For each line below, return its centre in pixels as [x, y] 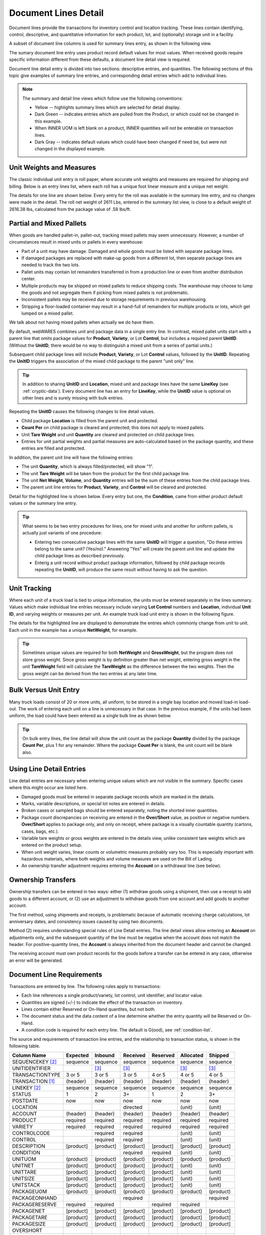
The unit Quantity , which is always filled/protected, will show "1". [87, 466]
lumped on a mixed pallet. [48, 313]
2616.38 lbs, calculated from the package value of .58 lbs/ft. [70, 209]
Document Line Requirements [56, 974]
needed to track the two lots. [50, 265]
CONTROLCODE [31, 1133]
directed [133, 1108]
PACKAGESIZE [29, 1224]
